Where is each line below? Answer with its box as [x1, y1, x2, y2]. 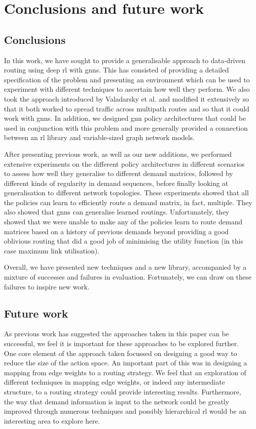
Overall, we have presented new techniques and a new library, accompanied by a [4, 262, 247, 272]
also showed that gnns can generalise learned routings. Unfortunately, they [4, 207, 229, 217]
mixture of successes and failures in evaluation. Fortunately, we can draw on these [4, 272, 252, 282]
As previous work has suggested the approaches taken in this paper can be [4, 328, 229, 339]
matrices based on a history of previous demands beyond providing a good [4, 226, 229, 236]
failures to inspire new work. [4, 281, 90, 291]
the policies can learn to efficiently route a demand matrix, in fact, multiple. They [4, 197, 253, 207]
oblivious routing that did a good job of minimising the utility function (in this [4, 236, 243, 246]
